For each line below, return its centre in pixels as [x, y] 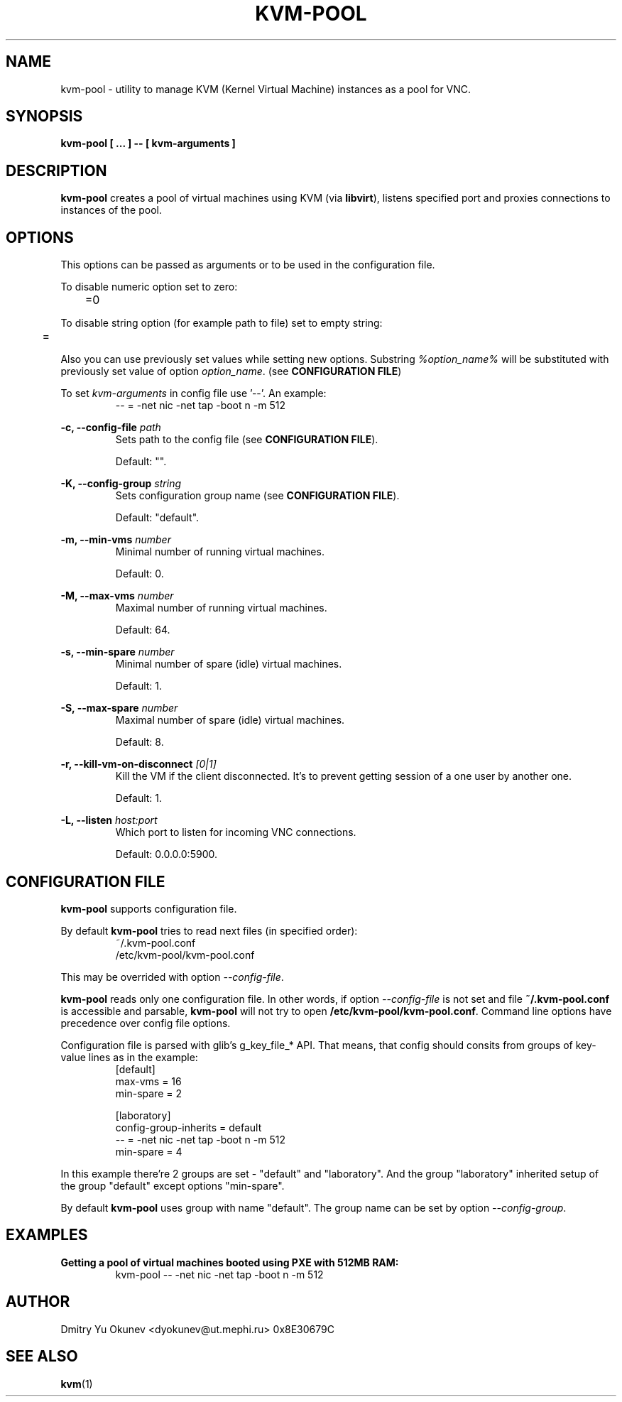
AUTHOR [38, 1302]
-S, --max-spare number [119, 708]
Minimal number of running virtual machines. [220, 552]
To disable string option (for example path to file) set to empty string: [222, 323]
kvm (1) [77, 1384]
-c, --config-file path [111, 428]
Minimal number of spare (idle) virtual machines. [229, 664]
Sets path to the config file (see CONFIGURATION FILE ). [247, 440]
